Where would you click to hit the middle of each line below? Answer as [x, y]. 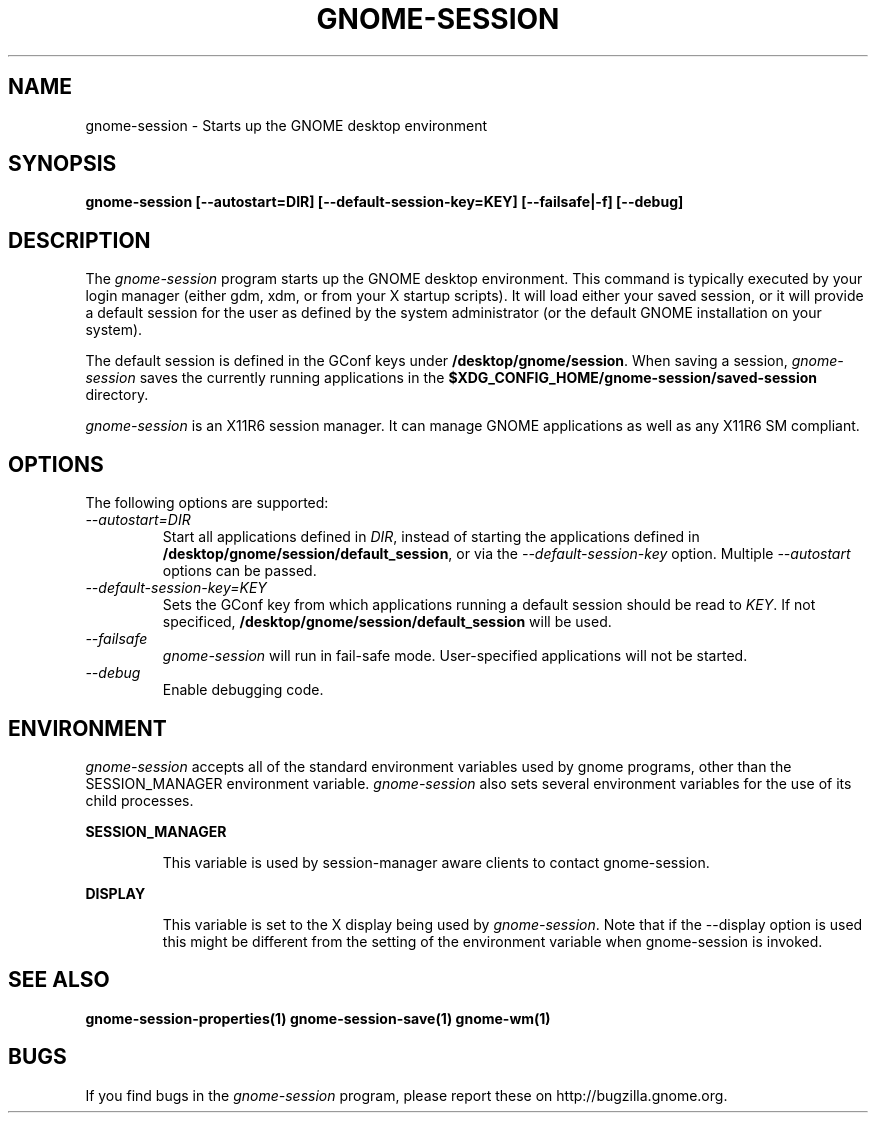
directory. [117, 395]
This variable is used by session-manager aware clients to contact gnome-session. [436, 862]
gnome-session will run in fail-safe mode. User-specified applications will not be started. [455, 656]
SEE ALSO [59, 980]
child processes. [139, 800]
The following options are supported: [207, 503]
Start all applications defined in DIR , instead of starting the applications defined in [431, 537]
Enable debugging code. [243, 690]
